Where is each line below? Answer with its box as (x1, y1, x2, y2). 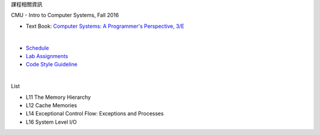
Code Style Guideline (25, 61, 78, 68)
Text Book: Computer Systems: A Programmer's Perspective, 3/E (25, 22, 185, 30)
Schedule (25, 44, 49, 52)
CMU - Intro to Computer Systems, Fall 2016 (11, 12, 119, 19)
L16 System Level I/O (25, 118, 77, 126)
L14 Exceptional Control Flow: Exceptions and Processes (25, 110, 164, 117)
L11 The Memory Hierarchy (25, 94, 91, 101)
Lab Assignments (25, 52, 68, 59)
